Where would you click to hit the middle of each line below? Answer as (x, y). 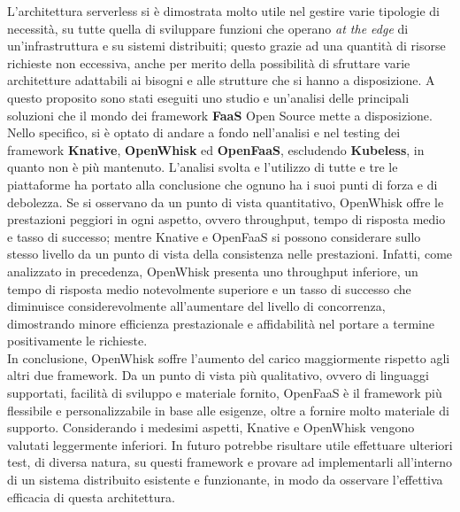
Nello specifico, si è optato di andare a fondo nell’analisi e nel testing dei (204, 132)
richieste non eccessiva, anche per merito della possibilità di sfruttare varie (209, 62)
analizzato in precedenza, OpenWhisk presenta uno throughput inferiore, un (213, 271)
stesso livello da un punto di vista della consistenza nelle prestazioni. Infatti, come (230, 254)
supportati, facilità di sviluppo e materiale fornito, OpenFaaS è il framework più (225, 393)
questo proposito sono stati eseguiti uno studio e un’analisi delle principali (208, 97)
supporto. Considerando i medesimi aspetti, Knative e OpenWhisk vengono (211, 427)
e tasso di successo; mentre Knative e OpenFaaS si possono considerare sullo (214, 236)
